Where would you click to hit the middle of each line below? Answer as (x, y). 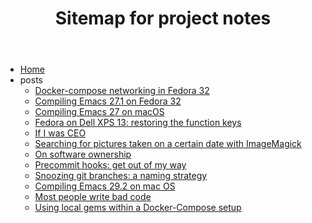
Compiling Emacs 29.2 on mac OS (105, 186)
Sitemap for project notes (163, 18)
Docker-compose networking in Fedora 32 (122, 91)
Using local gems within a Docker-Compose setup (138, 208)
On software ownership (83, 154)
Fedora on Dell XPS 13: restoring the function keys (138, 123)
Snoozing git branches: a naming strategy (121, 176)
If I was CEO (60, 133)
